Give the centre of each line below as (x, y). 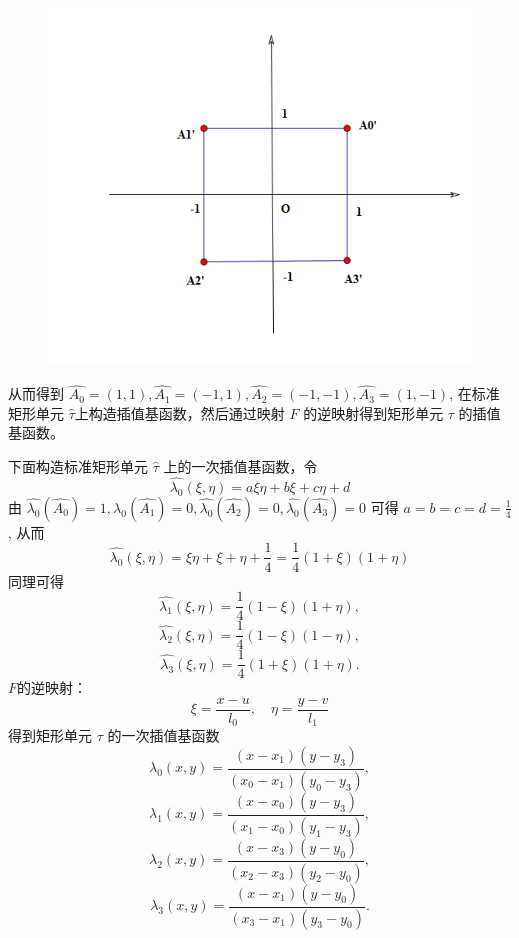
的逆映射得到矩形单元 (373, 412)
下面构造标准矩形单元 (78, 466)
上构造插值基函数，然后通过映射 (179, 412)
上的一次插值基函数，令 (240, 466)
